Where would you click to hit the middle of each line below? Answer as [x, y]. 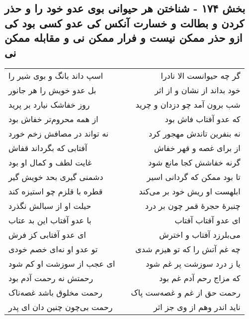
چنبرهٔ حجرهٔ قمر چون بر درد [193, 206]
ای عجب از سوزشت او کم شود [62, 264]
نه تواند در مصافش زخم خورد [59, 134]
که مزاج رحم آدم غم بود [200, 278]
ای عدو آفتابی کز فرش [47, 235]
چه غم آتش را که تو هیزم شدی [188, 249]
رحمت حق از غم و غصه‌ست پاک [186, 293]
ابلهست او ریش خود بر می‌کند [190, 191]
